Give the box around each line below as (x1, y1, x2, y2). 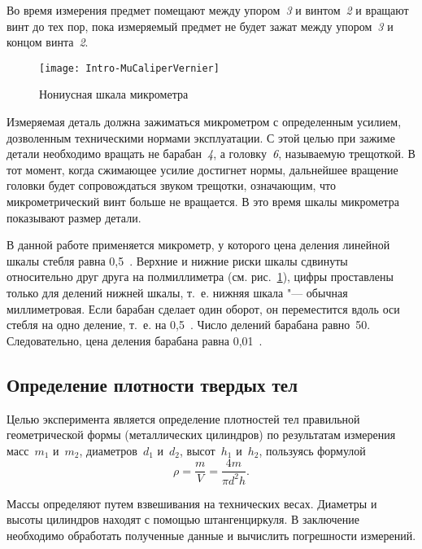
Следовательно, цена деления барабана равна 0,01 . (7, 332, 263, 349)
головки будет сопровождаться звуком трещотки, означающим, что (7, 177, 337, 194)
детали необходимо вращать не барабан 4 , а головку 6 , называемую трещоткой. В (7, 145, 415, 162)
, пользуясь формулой (259, 441, 366, 459)
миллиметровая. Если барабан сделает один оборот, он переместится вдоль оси (7, 300, 400, 317)
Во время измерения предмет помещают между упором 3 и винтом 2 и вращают (7, 2, 409, 18)
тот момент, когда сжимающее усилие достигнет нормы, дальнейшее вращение (7, 160, 398, 178)
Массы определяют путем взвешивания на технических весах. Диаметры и (7, 494, 377, 512)
